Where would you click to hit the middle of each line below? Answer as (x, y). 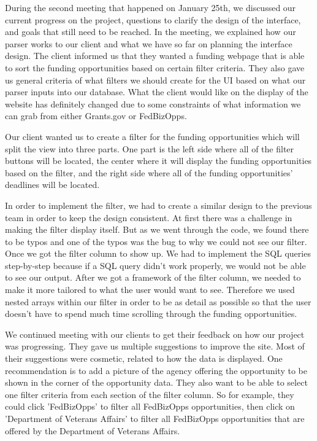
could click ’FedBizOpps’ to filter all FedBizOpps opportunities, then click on (150, 406)
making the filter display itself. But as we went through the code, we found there (157, 229)
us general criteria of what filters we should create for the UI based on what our (155, 80)
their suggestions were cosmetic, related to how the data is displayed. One (144, 358)
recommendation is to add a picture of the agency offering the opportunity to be (156, 370)
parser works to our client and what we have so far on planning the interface (149, 43)
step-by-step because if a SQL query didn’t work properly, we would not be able (155, 265)
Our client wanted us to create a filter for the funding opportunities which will (152, 136)
